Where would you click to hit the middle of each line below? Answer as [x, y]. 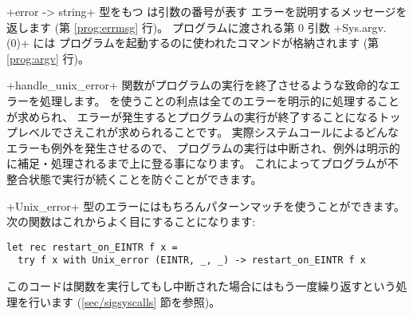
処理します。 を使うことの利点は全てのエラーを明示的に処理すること [220, 100]
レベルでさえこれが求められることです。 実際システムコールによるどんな [208, 132]
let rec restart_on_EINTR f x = [92, 247]
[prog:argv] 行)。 [48, 58]
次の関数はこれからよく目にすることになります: [131, 221]
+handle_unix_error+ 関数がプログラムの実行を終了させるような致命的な [198, 85]
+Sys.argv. [360, 27]
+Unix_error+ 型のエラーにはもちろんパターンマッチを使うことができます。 [206, 205]
